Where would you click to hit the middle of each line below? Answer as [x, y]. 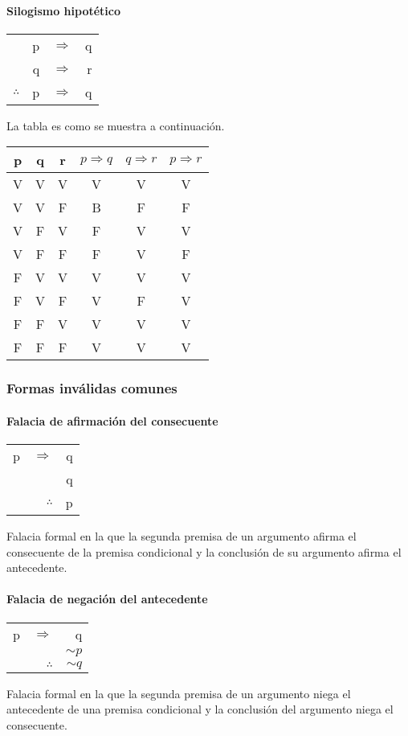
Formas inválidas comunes [92, 388]
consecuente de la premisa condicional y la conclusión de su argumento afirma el [204, 551]
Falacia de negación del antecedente [107, 599]
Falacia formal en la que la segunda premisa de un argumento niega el [179, 693]
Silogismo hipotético [64, 10]
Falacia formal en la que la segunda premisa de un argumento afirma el [182, 536]
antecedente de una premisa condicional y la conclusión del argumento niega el [200, 709]
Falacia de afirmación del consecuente [112, 420]
